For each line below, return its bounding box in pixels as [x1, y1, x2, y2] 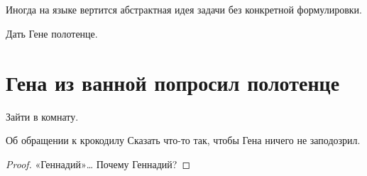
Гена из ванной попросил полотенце [6, 67, 340, 97]
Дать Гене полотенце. [6, 26, 98, 40]
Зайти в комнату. [6, 109, 79, 123]
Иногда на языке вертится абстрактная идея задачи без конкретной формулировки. [6, 2, 362, 17]
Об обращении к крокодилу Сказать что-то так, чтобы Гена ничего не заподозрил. [6, 133, 361, 148]
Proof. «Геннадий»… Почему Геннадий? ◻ [6, 156, 191, 171]
